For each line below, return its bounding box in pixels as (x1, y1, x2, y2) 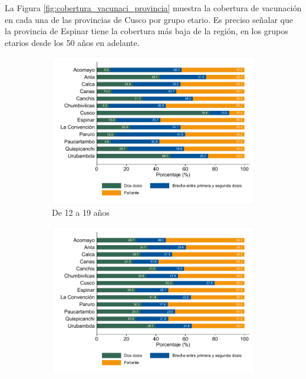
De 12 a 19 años (52, 206, 110, 219)
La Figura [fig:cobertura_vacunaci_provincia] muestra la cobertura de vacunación (5, 2, 302, 14)
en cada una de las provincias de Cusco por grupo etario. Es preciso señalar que (5, 13, 293, 25)
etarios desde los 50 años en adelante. (5, 36, 140, 48)
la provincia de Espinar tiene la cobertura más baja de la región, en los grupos (5, 25, 288, 37)
